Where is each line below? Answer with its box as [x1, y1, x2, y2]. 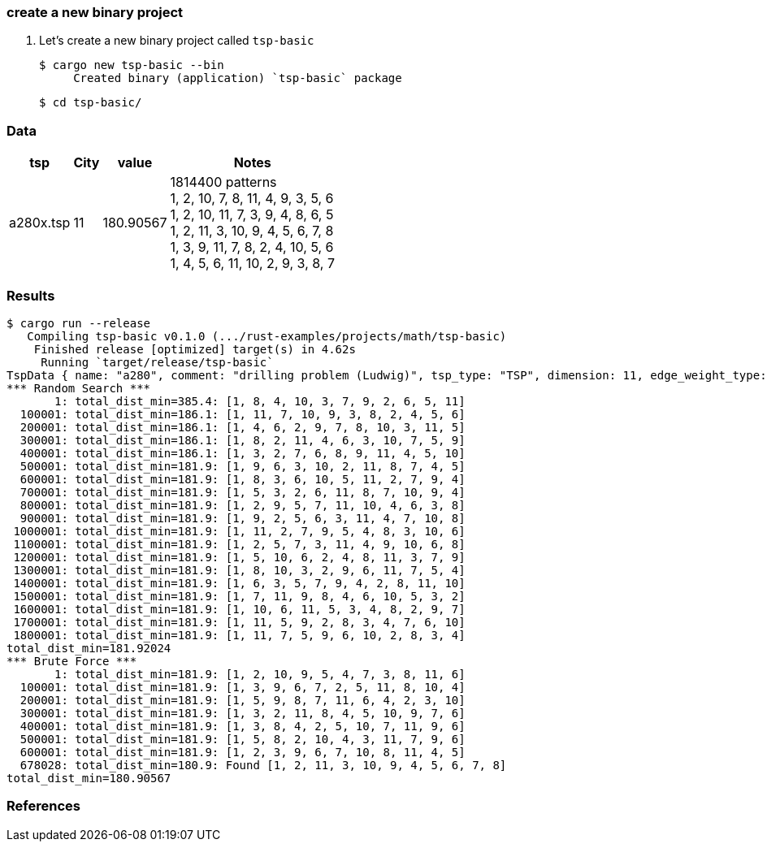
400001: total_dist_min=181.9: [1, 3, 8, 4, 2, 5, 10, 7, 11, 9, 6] [19, 719, 466, 733]
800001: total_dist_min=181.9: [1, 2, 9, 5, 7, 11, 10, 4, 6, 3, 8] [19, 498, 466, 512]
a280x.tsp [9, 214, 71, 231]
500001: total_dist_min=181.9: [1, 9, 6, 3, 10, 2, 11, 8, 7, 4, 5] [19, 459, 466, 473]
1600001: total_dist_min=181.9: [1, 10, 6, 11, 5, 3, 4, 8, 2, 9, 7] [13, 602, 466, 616]
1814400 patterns [170, 174, 277, 191]
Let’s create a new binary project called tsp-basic [39, 33, 314, 48]
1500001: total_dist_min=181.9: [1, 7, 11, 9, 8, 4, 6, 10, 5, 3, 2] [13, 589, 466, 603]
